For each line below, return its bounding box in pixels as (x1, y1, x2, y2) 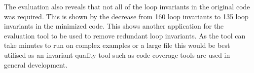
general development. (4, 59, 68, 70)
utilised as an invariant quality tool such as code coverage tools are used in (4, 49, 230, 60)
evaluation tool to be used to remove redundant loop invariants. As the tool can (4, 30, 246, 40)
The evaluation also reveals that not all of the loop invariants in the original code (4, 1, 250, 11)
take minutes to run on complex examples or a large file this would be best (4, 40, 230, 50)
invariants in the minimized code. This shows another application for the (4, 21, 224, 31)
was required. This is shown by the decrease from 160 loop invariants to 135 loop (4, 11, 249, 21)
